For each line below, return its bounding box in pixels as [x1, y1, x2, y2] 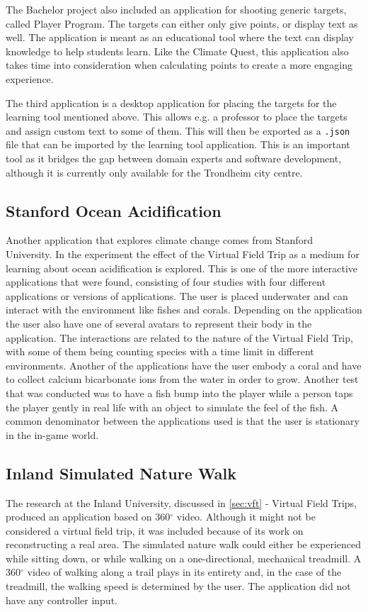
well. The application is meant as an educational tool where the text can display [6, 30, 354, 45]
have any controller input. [6, 592, 117, 607]
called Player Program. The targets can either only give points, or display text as [6, 16, 358, 30]
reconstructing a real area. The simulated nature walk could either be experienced [6, 537, 362, 552]
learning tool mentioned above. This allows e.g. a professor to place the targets [6, 109, 347, 124]
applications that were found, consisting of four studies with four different [6, 274, 326, 289]
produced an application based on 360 [6, 509, 171, 524]
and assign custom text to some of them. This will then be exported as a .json [6, 123, 350, 138]
